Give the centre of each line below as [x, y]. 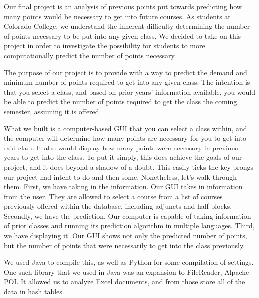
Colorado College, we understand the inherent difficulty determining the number [127, 26]
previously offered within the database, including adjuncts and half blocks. [118, 206]
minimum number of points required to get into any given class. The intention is [127, 82]
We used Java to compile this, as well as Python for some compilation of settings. [129, 262]
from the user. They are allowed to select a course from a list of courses [113, 196]
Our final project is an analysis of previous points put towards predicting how [123, 6]
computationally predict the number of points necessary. [90, 55]
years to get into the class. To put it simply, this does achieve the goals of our [123, 157]
